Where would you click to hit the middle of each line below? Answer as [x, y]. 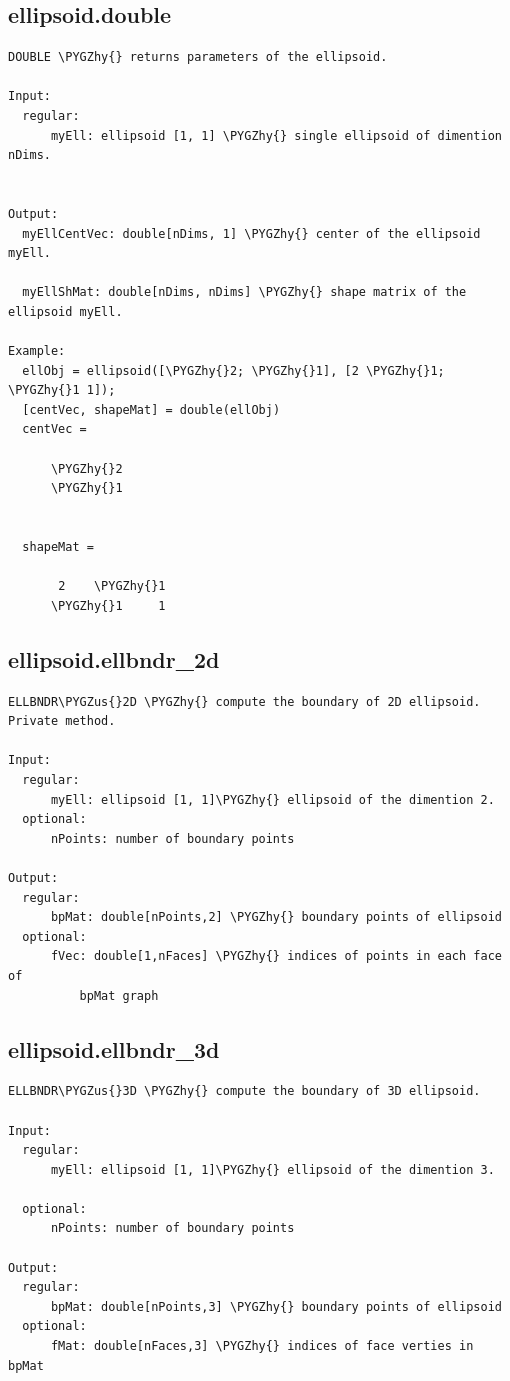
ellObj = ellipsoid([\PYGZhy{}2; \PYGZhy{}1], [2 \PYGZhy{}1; [233, 370]
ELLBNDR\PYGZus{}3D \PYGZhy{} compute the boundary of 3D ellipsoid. [244, 1091]
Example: [37, 351]
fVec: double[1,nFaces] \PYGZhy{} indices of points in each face [276, 956]
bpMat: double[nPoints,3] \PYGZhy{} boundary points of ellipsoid [276, 1306]
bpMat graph [119, 995]
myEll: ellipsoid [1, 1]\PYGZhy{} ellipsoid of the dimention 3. [272, 1169]
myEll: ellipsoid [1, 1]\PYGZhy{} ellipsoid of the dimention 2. [272, 799]
